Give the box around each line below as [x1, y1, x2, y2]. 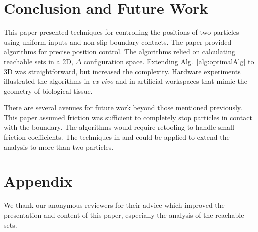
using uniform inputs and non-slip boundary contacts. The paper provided [4, 36, 232, 47]
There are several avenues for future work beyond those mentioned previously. [4, 102, 242, 113]
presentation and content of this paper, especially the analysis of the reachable [4, 209, 244, 220]
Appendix [4, 171, 73, 191]
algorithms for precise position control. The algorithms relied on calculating [4, 46, 235, 57]
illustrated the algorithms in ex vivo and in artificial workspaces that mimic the [4, 76, 247, 86]
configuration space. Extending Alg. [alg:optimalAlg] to [83, 56, 254, 66]
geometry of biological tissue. [4, 85, 93, 96]
